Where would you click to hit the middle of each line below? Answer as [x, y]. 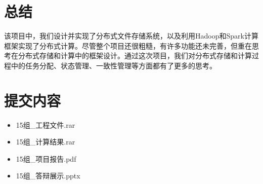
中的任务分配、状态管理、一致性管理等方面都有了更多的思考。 [114, 65]
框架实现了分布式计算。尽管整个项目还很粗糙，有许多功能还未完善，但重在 [128, 45]
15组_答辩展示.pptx [48, 176]
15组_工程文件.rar [46, 124]
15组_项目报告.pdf [46, 158]
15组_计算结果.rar [46, 142]
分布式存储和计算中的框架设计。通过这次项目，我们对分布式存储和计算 [135, 56]
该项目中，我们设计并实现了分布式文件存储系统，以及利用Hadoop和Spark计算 [131, 36]
